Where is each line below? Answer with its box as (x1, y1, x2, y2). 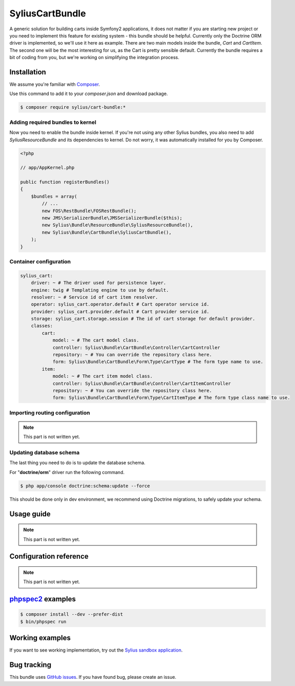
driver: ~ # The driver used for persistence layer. (31, 280, 166, 286)
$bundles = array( (31, 193, 77, 199)
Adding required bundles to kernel (9, 119, 97, 126)
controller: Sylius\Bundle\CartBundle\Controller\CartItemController (52, 380, 231, 386)
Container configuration (9, 258, 71, 265)
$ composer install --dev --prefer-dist (20, 612, 123, 617)
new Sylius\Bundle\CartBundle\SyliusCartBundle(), (41, 229, 172, 235)
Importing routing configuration (9, 409, 90, 416)
